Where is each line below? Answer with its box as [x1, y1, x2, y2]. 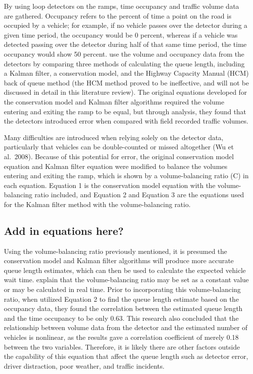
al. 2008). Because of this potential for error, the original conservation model [4, 151, 234, 161]
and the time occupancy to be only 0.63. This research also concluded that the [4, 312, 239, 323]
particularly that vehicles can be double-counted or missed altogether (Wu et [4, 142, 234, 152]
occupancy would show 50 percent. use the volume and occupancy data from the [4, 48, 244, 59]
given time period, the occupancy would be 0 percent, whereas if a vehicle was [4, 29, 238, 40]
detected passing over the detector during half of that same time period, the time [4, 39, 247, 49]
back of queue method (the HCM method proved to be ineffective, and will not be [4, 77, 249, 87]
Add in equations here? [4, 223, 124, 238]
